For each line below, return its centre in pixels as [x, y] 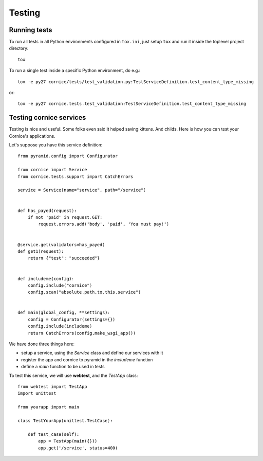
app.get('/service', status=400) [78, 448]
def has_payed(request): [47, 211]
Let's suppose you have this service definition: [56, 145]
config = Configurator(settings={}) [71, 319]
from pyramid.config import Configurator [68, 156]
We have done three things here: [42, 344]
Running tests [31, 30]
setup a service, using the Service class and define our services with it [92, 353]
